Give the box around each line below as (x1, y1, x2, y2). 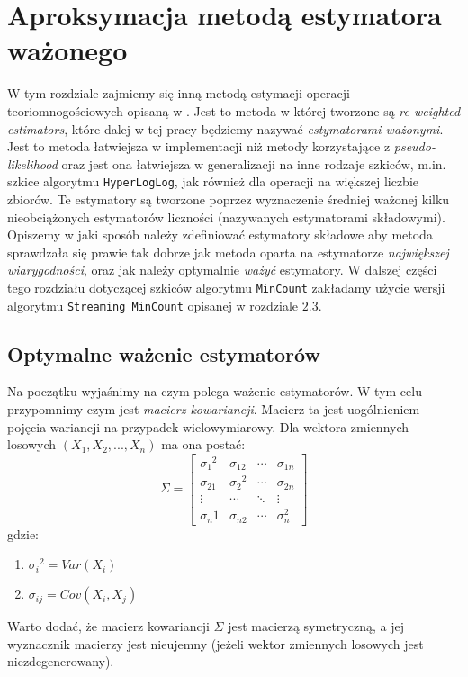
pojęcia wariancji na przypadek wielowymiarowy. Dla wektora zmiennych (7, 417, 409, 436)
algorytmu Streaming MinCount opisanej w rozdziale (7, 295, 299, 314)
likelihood (7, 154, 58, 173)
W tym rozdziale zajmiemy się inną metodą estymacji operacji (7, 84, 350, 103)
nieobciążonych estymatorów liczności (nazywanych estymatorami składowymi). (7, 207, 445, 226)
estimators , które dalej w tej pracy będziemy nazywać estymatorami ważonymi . (7, 119, 444, 138)
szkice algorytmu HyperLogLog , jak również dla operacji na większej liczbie (7, 172, 418, 191)
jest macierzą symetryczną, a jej (228, 617, 404, 636)
